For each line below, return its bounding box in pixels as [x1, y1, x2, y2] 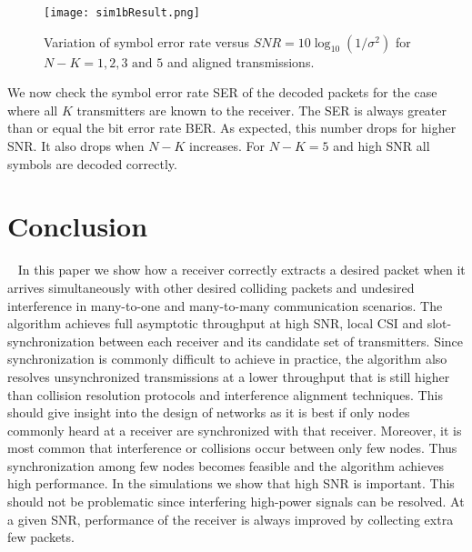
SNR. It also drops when [7, 136, 145, 156]
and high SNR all [333, 136, 430, 156]
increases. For [189, 136, 265, 156]
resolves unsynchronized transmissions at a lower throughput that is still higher [7, 366, 450, 386]
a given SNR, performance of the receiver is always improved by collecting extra [7, 509, 454, 528]
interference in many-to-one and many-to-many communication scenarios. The [7, 296, 443, 315]
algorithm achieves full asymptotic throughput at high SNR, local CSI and [7, 314, 424, 333]
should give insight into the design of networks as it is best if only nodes [7, 403, 410, 422]
